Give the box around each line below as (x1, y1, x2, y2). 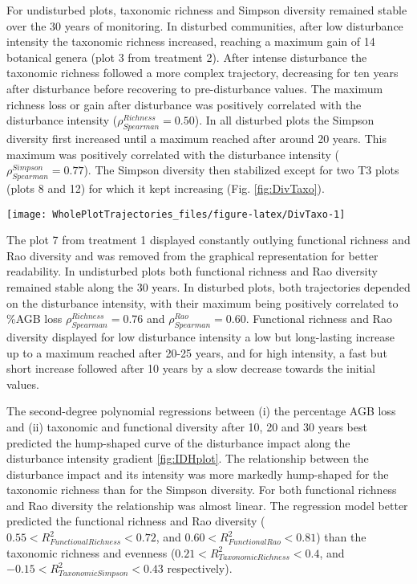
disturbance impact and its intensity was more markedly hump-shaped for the (6, 465, 389, 482)
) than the (316, 529, 366, 545)
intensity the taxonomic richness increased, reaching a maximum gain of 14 (6, 33, 375, 50)
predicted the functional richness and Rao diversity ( (6, 513, 265, 529)
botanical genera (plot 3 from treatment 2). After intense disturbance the (6, 48, 367, 65)
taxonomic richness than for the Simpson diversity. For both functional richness (6, 481, 397, 498)
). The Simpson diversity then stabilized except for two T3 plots (83, 161, 399, 178)
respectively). (167, 560, 233, 577)
